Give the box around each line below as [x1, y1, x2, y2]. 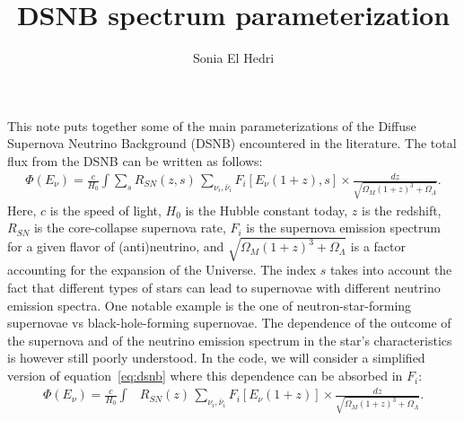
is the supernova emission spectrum [246, 218, 441, 237]
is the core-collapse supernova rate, [33, 218, 226, 237]
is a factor [350, 237, 406, 256]
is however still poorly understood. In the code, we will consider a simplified [7, 348, 425, 367]
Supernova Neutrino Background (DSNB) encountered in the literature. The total [7, 134, 457, 153]
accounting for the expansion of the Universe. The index [7, 260, 317, 279]
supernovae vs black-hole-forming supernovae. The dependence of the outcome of [7, 313, 451, 332]
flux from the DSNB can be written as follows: [7, 151, 263, 170]
